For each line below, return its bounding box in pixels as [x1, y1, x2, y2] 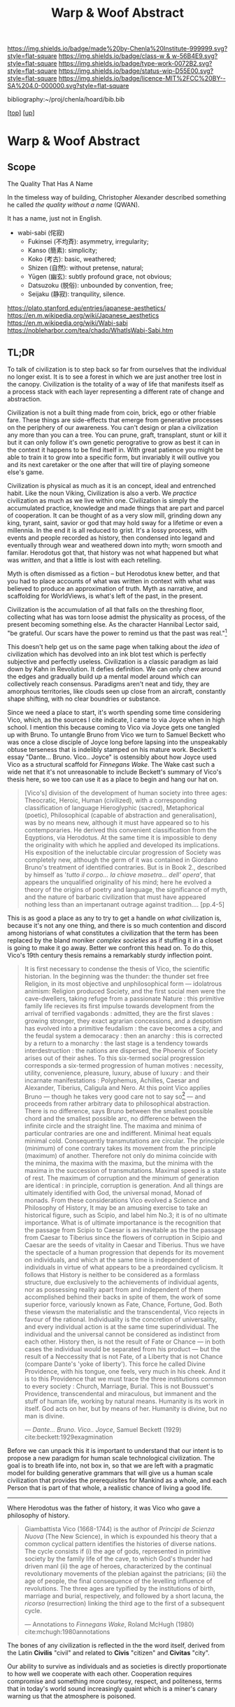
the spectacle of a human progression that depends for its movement [24, 1248, 225, 1257]
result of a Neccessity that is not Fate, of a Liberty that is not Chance [24, 1353, 223, 1361]
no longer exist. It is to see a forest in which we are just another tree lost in [7, 372, 222, 381]
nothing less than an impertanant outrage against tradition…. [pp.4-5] [24, 900, 225, 908]
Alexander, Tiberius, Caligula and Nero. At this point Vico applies [24, 1083, 211, 1092]
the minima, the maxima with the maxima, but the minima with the [24, 1159, 213, 1167]
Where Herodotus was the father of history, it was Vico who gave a [7, 1504, 201, 1512]
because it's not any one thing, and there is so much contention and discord [7, 921, 227, 929]
